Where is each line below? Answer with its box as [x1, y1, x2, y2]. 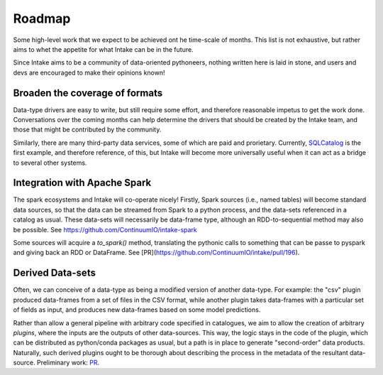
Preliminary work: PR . [36, 359, 99, 367]
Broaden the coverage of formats [13, 87, 163, 99]
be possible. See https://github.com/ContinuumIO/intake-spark [13, 225, 198, 234]
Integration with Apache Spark [13, 177, 152, 189]
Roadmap [13, 11, 71, 26]
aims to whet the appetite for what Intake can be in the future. [13, 45, 194, 53]
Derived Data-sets [13, 267, 96, 279]
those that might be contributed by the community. [13, 125, 162, 134]
